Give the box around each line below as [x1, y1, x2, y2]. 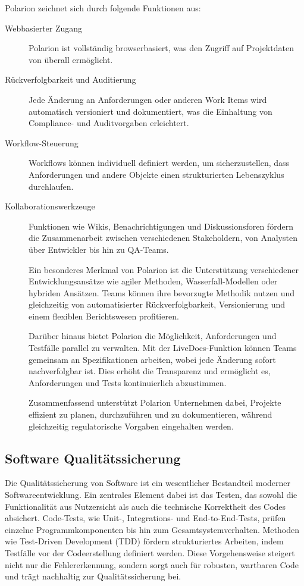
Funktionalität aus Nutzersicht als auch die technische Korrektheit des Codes [5, 500, 286, 512]
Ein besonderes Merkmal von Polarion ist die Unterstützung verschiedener [29, 263, 299, 275]
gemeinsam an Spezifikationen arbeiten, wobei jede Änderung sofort [29, 353, 276, 365]
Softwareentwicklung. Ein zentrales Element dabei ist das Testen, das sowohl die [5, 488, 297, 501]
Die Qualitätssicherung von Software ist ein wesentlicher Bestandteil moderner [5, 477, 291, 489]
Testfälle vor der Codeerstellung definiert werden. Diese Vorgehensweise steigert [5, 546, 295, 559]
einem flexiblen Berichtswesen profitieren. [29, 309, 179, 322]
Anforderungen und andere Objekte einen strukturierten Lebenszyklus [29, 168, 284, 180]
